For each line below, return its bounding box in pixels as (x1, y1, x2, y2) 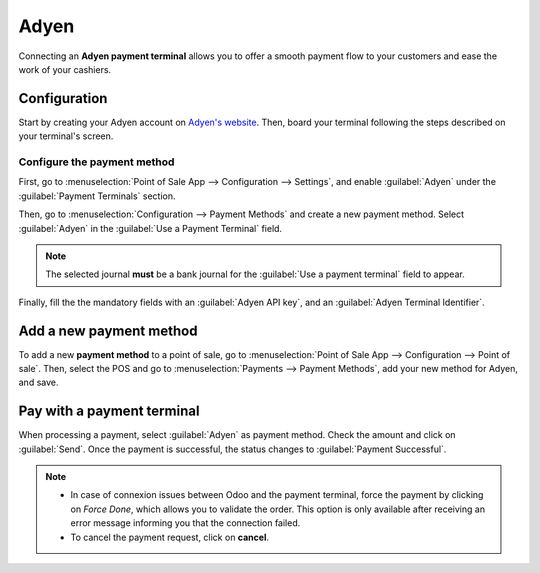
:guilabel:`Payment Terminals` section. (18, 190, 176, 202)
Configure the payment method (18, 155, 175, 169)
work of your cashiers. (18, 63, 112, 75)
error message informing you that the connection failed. (70, 517, 301, 529)
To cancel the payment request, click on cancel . (70, 531, 270, 543)
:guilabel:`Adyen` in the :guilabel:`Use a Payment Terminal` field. (18, 222, 283, 234)
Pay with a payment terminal (18, 403, 200, 420)
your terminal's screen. (18, 130, 114, 142)
